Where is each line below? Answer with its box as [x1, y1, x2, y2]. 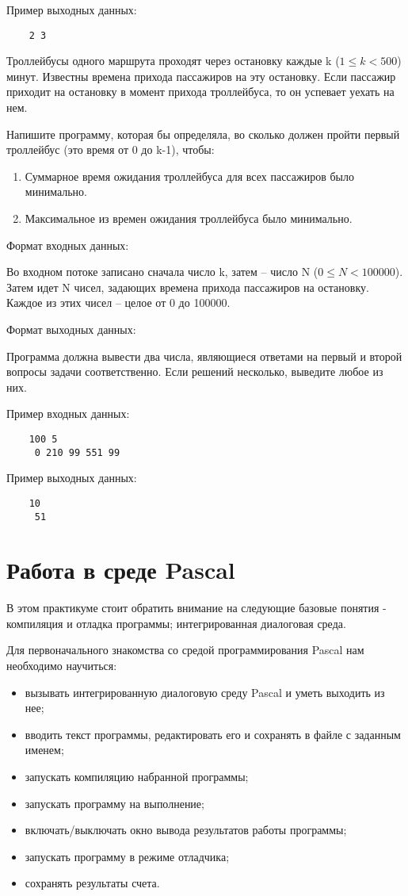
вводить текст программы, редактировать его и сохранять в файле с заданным [25, 726, 401, 742]
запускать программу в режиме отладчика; [25, 848, 230, 864]
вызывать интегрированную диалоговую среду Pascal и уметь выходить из [25, 683, 385, 700]
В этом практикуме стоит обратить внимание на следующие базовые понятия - [6, 599, 387, 616]
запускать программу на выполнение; [25, 795, 204, 811]
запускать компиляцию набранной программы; [25, 768, 249, 785]
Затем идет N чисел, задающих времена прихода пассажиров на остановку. [6, 278, 369, 295]
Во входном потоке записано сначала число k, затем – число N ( [6, 263, 318, 280]
